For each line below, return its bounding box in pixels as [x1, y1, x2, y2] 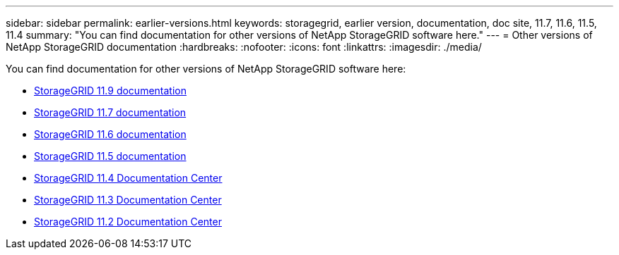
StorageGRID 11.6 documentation [34, 128, 187, 140]
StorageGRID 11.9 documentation [34, 85, 187, 97]
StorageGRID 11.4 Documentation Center [34, 172, 223, 184]
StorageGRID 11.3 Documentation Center [34, 194, 222, 206]
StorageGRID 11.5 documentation [34, 150, 187, 162]
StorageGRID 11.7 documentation [34, 106, 187, 118]
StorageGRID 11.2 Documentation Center [34, 216, 222, 228]
